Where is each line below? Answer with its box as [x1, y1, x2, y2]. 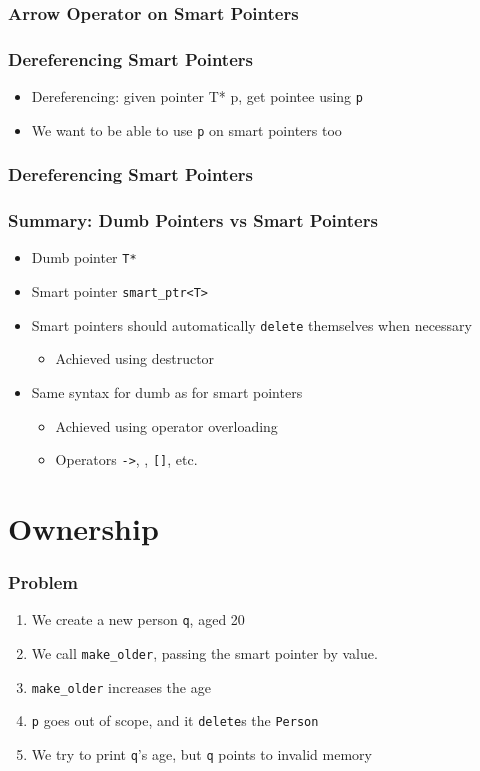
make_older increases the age [31, 676, 211, 697]
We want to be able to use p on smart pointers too [31, 119, 342, 140]
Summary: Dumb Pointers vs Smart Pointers [8, 208, 378, 233]
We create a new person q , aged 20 [31, 609, 245, 630]
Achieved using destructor [55, 348, 215, 369]
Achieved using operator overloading [55, 415, 278, 436]
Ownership [8, 508, 159, 549]
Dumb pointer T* [31, 247, 137, 268]
